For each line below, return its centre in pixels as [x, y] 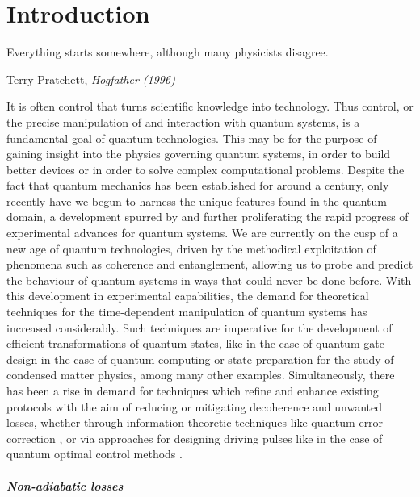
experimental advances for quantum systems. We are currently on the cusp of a [202, 233]
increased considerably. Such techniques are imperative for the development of [199, 327]
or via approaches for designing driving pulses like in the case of [224, 438]
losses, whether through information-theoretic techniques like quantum [181, 422]
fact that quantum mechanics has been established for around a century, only [198, 185]
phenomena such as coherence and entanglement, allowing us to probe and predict [210, 264]
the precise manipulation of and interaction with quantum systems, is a [183, 121]
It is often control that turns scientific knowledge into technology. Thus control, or [210, 106]
